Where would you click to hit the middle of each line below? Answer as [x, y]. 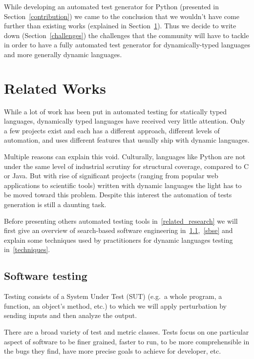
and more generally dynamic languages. [63, 54]
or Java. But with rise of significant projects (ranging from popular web [111, 176]
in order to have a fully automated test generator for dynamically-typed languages [127, 45]
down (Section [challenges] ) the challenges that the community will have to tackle [127, 35]
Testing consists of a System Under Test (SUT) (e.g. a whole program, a [113, 296]
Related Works [55, 88]
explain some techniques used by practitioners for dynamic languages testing [118, 240]
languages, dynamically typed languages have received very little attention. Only [125, 121]
